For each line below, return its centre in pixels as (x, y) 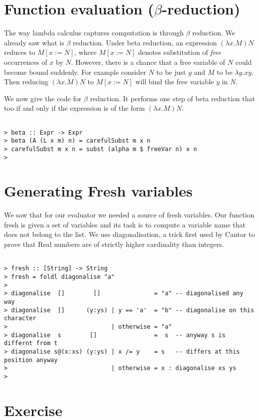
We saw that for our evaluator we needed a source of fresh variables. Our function (129, 215)
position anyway (31, 360)
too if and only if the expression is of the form (75, 108)
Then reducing (26, 82)
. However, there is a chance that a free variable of (148, 62)
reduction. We (214, 33)
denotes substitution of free (180, 52)
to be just (171, 72)
